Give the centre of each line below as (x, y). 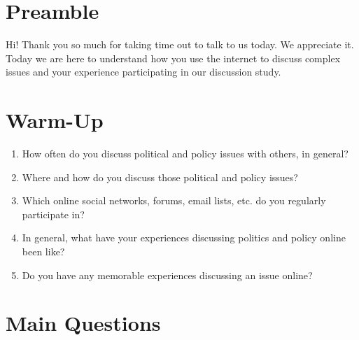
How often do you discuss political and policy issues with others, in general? (185, 154)
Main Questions (83, 323)
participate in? (53, 214)
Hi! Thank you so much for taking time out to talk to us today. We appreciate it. (180, 44)
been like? (43, 251)
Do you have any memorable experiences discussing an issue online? (167, 275)
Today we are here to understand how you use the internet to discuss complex (173, 58)
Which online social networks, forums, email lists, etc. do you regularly (174, 200)
